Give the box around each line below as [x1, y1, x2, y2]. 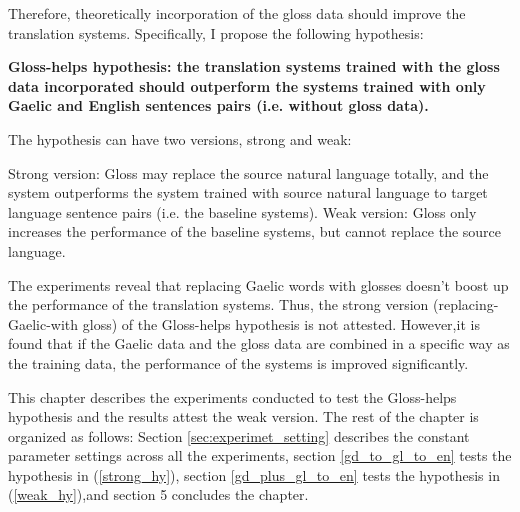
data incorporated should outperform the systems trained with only [8, 75, 486, 96]
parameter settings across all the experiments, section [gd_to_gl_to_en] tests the [8, 445, 512, 466]
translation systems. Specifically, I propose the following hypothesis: [8, 22, 424, 43]
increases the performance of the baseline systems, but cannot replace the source [8, 221, 502, 242]
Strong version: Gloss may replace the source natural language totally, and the [8, 162, 489, 183]
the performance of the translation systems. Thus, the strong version [8, 294, 429, 315]
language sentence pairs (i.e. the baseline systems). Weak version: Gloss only [8, 201, 477, 222]
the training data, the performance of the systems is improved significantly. [8, 352, 469, 373]
